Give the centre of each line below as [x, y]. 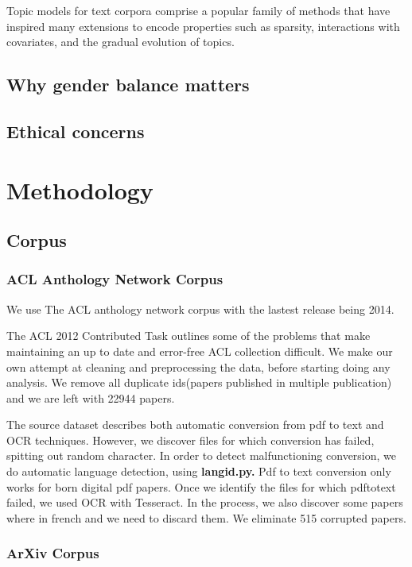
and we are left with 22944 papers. [91, 397]
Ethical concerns [76, 131]
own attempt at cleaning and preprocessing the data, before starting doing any [198, 366]
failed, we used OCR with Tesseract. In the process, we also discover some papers [205, 502]
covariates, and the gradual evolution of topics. [120, 42]
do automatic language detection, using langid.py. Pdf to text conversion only [199, 471]
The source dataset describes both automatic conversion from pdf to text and [195, 424]
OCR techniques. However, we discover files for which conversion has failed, [190, 440]
